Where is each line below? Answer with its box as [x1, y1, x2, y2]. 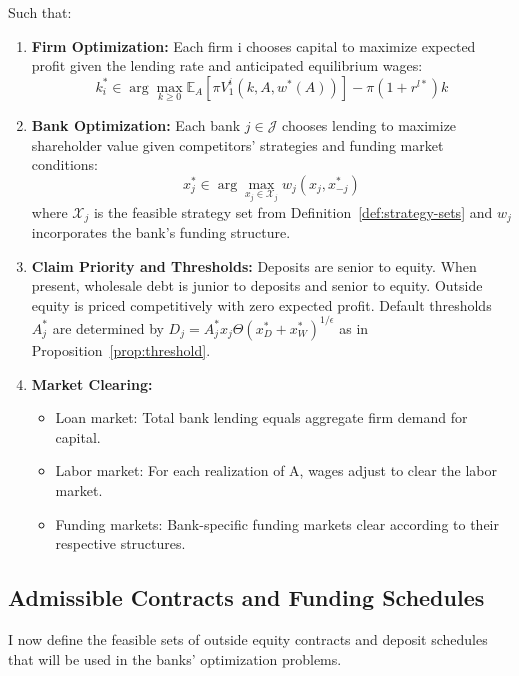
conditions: [31, 154, 99, 175]
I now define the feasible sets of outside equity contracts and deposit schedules [8, 628, 488, 649]
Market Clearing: [31, 373, 153, 394]
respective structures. [55, 533, 186, 554]
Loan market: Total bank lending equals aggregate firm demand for [55, 407, 468, 428]
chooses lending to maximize [282, 115, 457, 135]
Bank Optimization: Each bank [31, 115, 241, 135]
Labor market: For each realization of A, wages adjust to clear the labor [55, 460, 497, 481]
